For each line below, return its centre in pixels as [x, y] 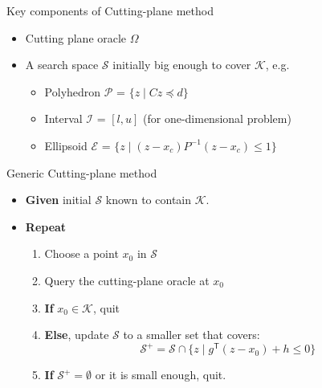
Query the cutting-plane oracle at [127, 280]
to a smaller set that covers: [192, 335]
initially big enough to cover [182, 65]
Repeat [46, 226]
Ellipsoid [66, 145]
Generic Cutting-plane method [82, 172]
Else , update [77, 335]
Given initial [58, 200]
